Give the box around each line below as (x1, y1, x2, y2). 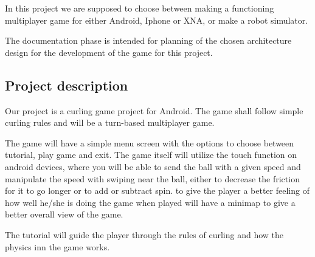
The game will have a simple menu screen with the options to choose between (5, 136, 294, 149)
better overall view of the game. (5, 208, 123, 221)
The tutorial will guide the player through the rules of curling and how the (5, 228, 284, 241)
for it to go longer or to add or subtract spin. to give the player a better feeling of (5, 184, 310, 197)
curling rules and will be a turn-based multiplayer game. (5, 116, 215, 129)
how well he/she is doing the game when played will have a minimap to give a (5, 196, 296, 208)
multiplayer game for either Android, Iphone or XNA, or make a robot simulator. (5, 13, 308, 26)
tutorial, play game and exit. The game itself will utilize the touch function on (5, 148, 297, 161)
